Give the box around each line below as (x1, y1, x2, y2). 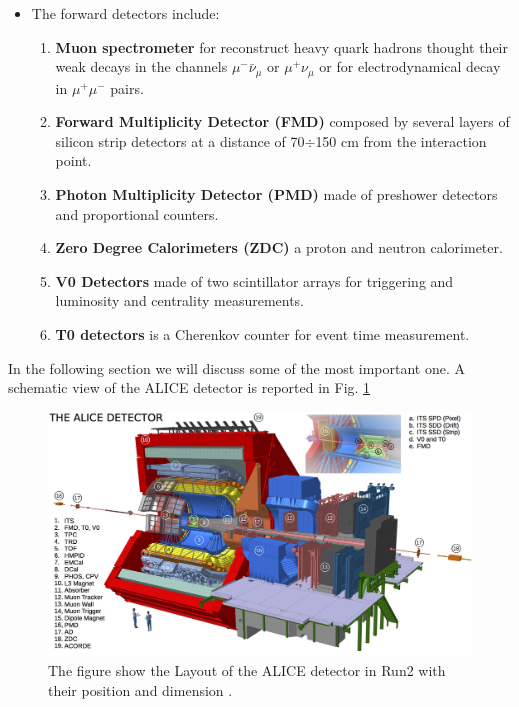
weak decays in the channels (55, 56, 228, 77)
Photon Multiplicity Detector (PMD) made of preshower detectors (55, 184, 498, 205)
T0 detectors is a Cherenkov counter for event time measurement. (55, 323, 470, 344)
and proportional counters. (55, 203, 219, 224)
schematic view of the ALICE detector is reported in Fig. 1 (8, 377, 371, 398)
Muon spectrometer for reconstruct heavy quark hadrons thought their (55, 36, 508, 57)
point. (55, 150, 92, 171)
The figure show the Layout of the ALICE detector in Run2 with (48, 660, 446, 681)
